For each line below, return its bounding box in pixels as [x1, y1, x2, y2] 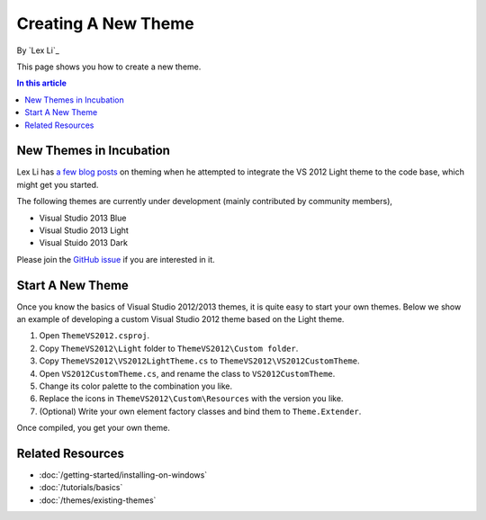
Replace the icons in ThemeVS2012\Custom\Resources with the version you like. [39, 393, 344, 404]
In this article [16, 77, 67, 89]
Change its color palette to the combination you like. [39, 381, 233, 391]
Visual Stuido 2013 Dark [39, 238, 128, 248]
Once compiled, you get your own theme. [16, 423, 171, 434]
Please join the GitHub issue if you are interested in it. [16, 254, 215, 264]
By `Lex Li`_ [16, 45, 60, 56]
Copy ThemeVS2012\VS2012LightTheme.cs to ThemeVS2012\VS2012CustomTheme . [39, 355, 360, 366]
